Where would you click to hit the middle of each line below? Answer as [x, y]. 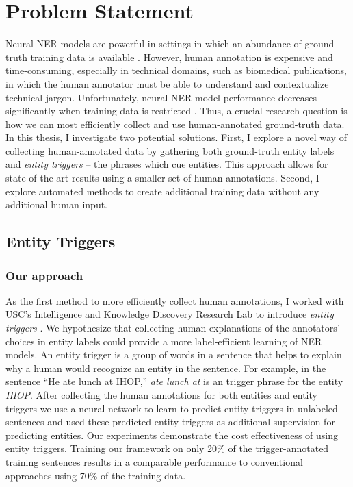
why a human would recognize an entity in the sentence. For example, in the [166, 367]
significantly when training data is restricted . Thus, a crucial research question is [176, 111]
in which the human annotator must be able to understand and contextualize [167, 83]
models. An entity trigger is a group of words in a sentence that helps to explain [174, 354]
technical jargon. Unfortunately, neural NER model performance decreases [161, 97]
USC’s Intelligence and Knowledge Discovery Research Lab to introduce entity [170, 314]
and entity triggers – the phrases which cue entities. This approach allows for [167, 164]
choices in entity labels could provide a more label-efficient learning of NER [164, 341]
